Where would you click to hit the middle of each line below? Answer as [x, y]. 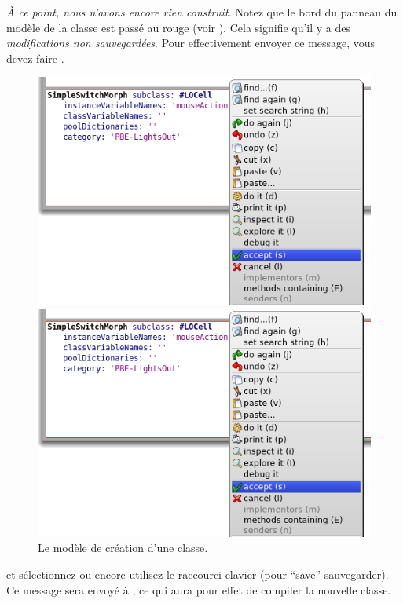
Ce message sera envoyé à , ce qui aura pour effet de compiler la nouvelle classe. [199, 589]
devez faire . [35, 58]
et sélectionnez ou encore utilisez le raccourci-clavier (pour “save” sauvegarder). [198, 574]
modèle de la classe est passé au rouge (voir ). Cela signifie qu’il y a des [179, 27]
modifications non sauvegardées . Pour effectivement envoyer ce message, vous [191, 43]
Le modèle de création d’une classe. [123, 548]
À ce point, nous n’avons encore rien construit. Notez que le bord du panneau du [202, 12]
